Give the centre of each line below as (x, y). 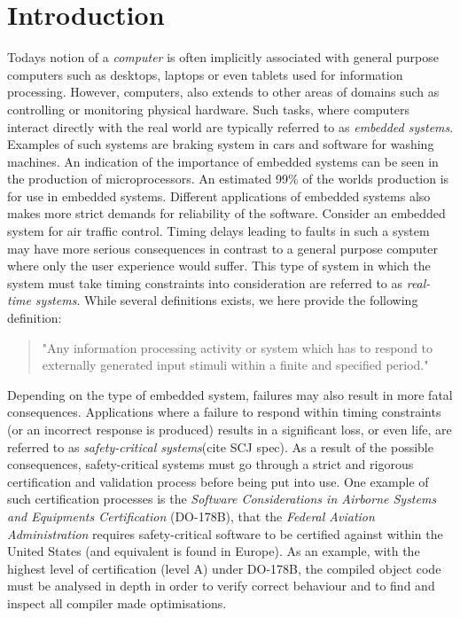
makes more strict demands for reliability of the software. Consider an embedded (226, 213)
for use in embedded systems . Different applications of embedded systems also (219, 196)
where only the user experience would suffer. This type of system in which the (219, 266)
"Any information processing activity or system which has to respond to (238, 347)
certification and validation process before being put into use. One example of (218, 481)
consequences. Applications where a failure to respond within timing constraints (224, 412)
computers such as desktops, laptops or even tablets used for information (205, 74)
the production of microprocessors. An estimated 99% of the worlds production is (228, 179)
